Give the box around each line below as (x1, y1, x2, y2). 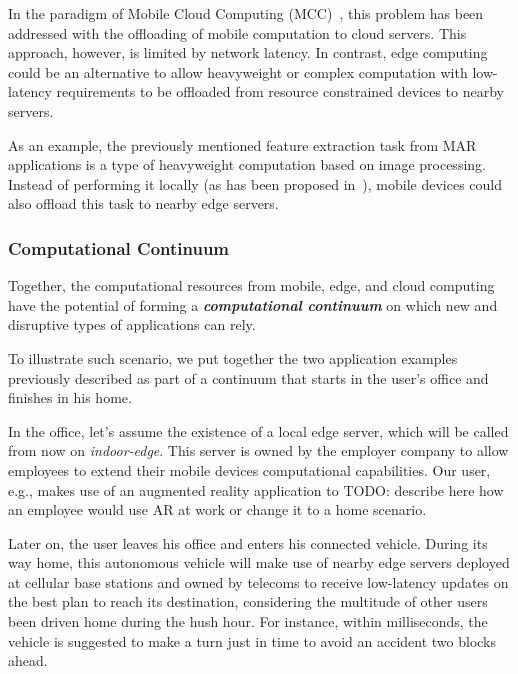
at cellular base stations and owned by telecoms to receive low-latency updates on (8, 571, 509, 592)
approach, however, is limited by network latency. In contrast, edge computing (8, 42, 488, 63)
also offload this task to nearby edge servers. (8, 193, 279, 214)
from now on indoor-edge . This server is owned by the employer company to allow (8, 440, 509, 461)
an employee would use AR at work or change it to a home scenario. (8, 499, 427, 520)
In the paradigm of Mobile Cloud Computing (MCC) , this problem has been (8, 3, 484, 23)
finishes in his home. (8, 387, 132, 408)
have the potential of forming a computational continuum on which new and (8, 294, 498, 315)
